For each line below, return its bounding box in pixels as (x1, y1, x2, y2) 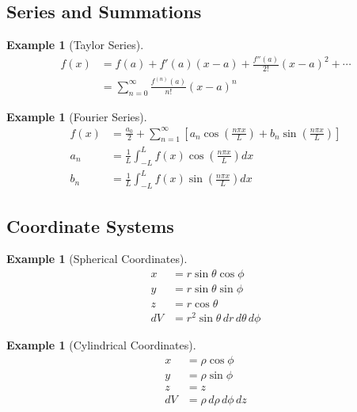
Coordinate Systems (6, 213, 174, 238)
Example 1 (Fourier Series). (6, 108, 147, 124)
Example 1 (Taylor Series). (6, 36, 144, 53)
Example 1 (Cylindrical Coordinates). (6, 337, 196, 353)
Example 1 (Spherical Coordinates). (6, 250, 188, 267)
